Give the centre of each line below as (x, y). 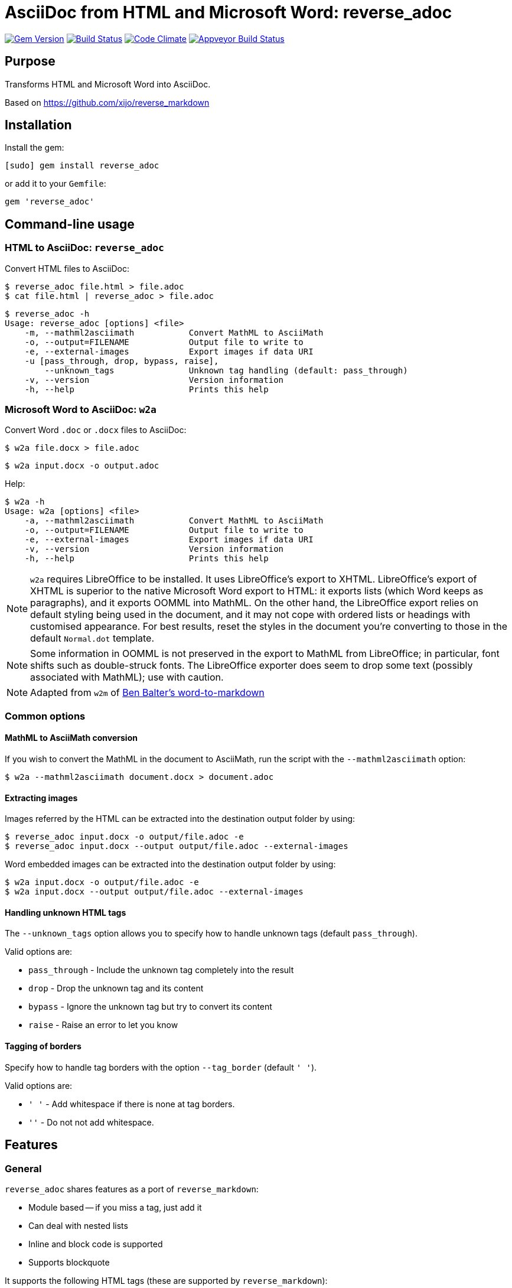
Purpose (30, 61)
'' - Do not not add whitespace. (91, 1122)
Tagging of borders (43, 1046)
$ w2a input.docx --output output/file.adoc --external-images (154, 892)
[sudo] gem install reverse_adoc (82, 166)
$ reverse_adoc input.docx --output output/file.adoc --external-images (177, 846)
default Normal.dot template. (92, 638)
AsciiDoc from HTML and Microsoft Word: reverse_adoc (229, 12)
